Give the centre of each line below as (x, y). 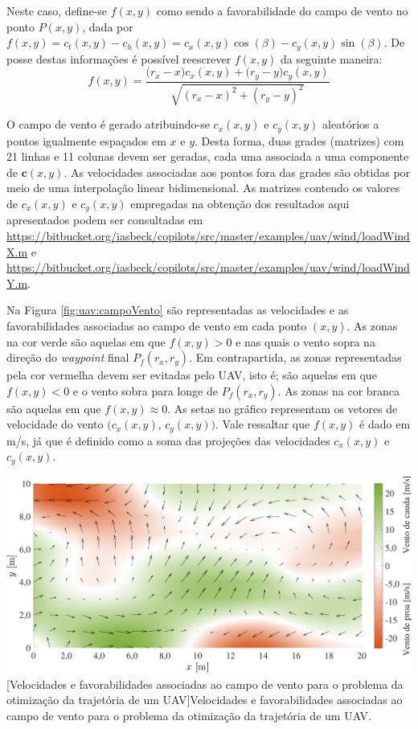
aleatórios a (351, 124)
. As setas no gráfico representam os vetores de (283, 408)
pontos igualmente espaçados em (86, 140)
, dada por (108, 26)
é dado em (385, 424)
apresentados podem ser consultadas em (105, 220)
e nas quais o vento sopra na (305, 341)
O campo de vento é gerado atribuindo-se (108, 124)
